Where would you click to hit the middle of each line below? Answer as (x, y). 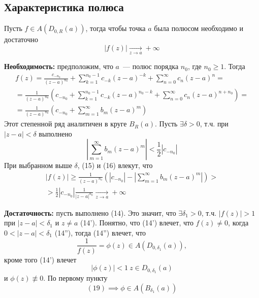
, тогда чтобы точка (116, 28)
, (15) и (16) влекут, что (115, 165)
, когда (238, 223)
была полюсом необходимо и (199, 28)
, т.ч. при (214, 124)
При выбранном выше (38, 165)
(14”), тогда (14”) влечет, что (100, 232)
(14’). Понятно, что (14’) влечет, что (137, 223)
